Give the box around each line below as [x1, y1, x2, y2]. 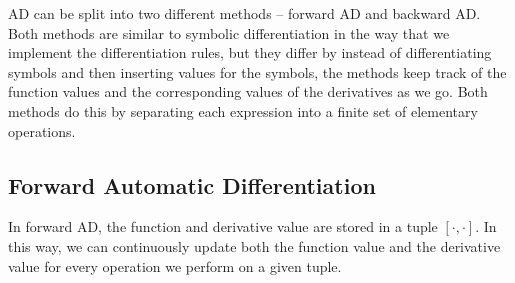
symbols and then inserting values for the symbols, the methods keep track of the [8, 61, 507, 82]
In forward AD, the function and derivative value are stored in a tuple [8, 216, 438, 237]
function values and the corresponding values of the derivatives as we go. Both [8, 81, 488, 102]
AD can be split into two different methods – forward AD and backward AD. [8, 3, 481, 23]
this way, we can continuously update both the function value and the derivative [8, 235, 501, 256]
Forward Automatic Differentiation [8, 169, 376, 200]
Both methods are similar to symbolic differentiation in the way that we [8, 22, 450, 43]
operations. [8, 120, 76, 141]
